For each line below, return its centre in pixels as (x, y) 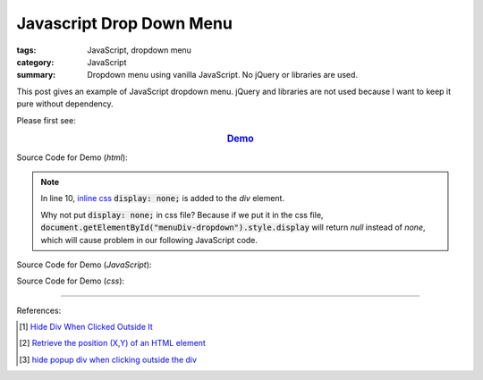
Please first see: (46, 120)
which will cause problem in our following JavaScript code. (149, 240)
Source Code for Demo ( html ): (72, 157)
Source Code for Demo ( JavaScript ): (84, 265)
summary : (36, 75)
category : (35, 62)
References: (39, 310)
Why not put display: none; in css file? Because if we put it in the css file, (182, 215)
